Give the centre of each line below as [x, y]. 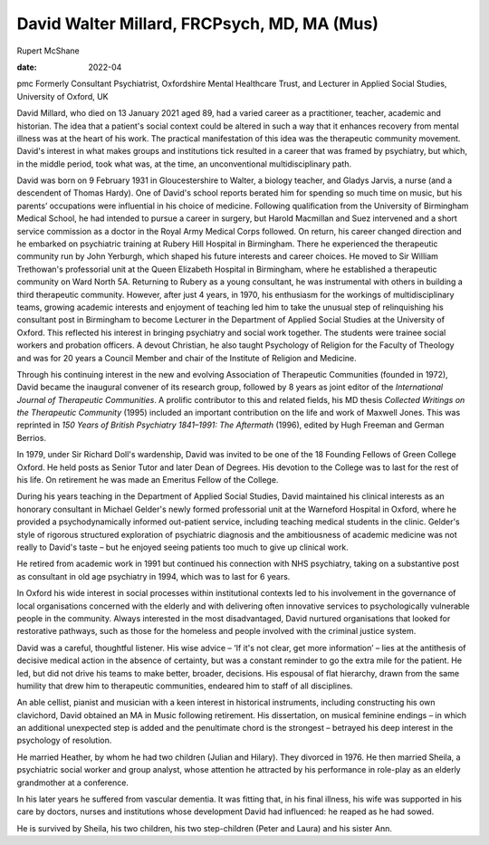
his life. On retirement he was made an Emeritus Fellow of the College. [148, 480]
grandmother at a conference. [72, 783]
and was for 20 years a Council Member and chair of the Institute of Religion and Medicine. [187, 358]
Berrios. [32, 437]
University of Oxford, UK [62, 96]
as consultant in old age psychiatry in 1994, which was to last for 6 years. [153, 576]
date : [27, 67]
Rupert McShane [48, 51]
